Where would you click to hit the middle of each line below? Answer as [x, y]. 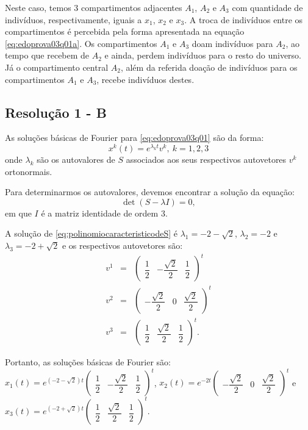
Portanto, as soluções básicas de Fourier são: [88, 362]
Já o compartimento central [57, 67]
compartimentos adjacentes [132, 7]
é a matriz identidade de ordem [100, 213]
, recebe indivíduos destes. [145, 79]
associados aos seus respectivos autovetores [206, 159]
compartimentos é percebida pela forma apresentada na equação [125, 31]
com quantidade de [267, 7]
